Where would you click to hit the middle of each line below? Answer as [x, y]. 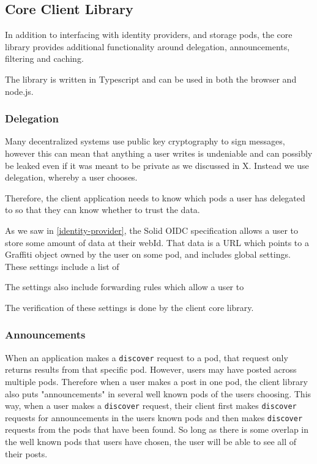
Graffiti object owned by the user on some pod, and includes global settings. [148, 254]
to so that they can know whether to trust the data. [103, 210]
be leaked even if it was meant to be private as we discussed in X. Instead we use [157, 165]
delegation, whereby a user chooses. [71, 177]
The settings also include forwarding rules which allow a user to [125, 287]
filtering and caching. [44, 58]
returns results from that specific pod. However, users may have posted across [151, 369]
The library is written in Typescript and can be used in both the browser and [151, 79]
